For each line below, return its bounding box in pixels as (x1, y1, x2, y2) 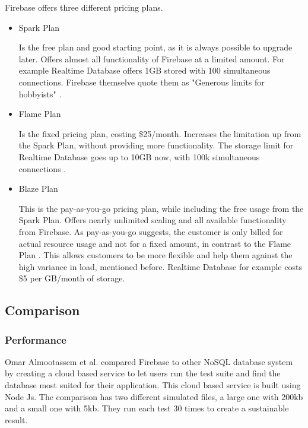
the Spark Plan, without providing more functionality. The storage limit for (18, 139, 294, 151)
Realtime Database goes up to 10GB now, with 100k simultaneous (18, 150, 260, 163)
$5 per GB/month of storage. (18, 272, 125, 284)
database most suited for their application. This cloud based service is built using (5, 379, 301, 391)
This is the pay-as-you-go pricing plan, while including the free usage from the (18, 202, 304, 214)
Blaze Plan (18, 182, 58, 195)
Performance (5, 332, 66, 347)
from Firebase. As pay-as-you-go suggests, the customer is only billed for (18, 225, 283, 237)
